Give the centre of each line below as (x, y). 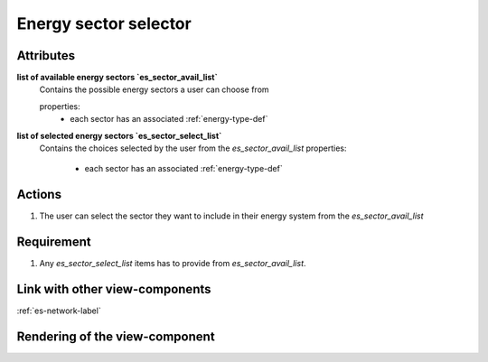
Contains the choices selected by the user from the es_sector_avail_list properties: (193, 148)
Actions (39, 195)
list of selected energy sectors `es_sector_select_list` (119, 135)
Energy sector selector (104, 23)
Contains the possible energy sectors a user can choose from (155, 89)
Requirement (54, 242)
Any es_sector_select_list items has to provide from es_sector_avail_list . (173, 264)
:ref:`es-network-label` (59, 311)
